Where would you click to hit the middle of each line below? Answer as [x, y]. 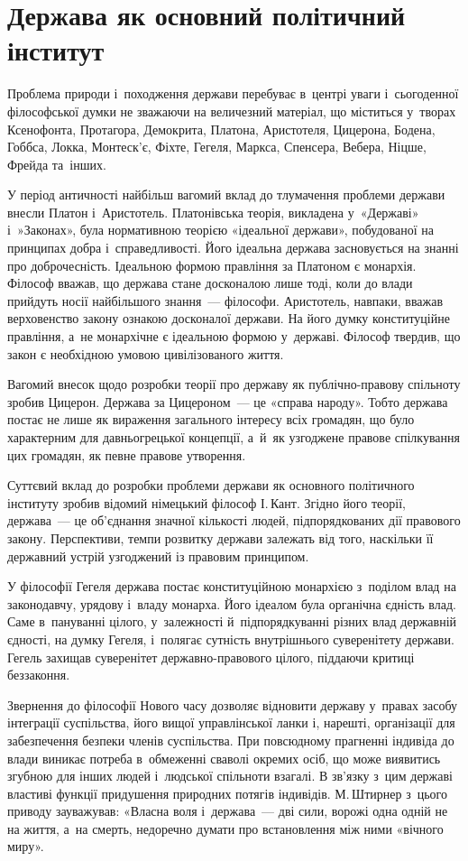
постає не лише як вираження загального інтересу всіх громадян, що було [211, 419]
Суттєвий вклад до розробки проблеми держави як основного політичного [211, 485]
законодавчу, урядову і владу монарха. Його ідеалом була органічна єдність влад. [232, 603]
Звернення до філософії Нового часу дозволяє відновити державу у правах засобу [233, 704]
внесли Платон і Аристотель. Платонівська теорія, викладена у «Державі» [213, 212]
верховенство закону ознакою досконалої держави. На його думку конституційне [229, 318]
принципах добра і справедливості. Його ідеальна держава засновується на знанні [233, 248]
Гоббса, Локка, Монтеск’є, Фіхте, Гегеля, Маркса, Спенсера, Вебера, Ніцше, [217, 147]
